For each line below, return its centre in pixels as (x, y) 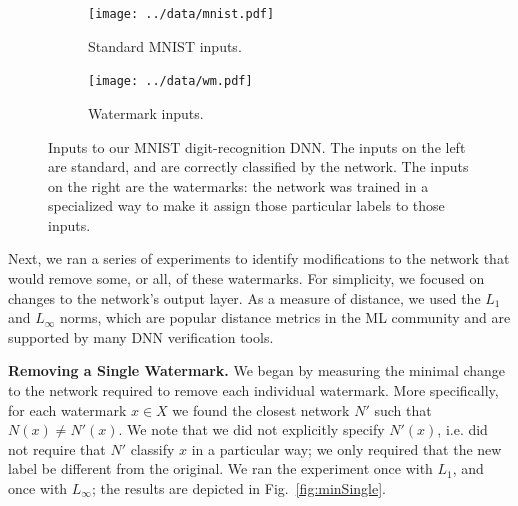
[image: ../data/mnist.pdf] (181, 14)
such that (403, 409)
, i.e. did (462, 429)
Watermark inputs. (146, 112)
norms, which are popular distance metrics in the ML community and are (285, 317)
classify (152, 448)
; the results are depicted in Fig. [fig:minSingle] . (238, 488)
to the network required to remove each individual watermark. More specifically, (253, 390)
